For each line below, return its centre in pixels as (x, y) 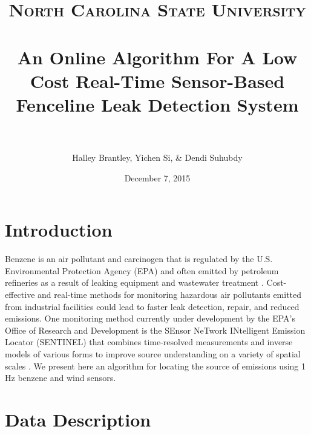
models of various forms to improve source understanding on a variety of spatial (153, 353)
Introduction (59, 230)
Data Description (78, 419)
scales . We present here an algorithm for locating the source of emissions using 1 (155, 366)
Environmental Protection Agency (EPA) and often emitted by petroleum (142, 270)
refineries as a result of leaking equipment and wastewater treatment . (134, 282)
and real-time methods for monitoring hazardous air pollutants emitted (170, 294)
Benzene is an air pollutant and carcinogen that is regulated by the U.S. (139, 259)
